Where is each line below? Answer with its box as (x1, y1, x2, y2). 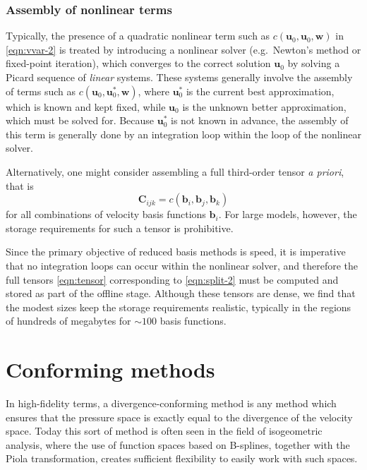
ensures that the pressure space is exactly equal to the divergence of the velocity (6, 409, 353, 424)
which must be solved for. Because (6, 113, 155, 128)
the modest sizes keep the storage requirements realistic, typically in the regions (6, 299, 351, 314)
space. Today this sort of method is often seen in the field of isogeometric (6, 423, 323, 438)
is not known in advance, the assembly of (171, 113, 349, 128)
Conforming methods (6, 355, 215, 384)
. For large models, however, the (218, 207, 357, 222)
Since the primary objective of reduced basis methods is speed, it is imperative (6, 244, 346, 259)
